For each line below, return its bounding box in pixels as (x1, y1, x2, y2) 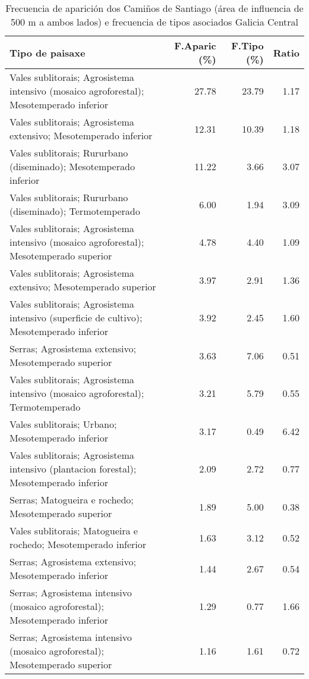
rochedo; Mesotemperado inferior (10, 537, 147, 551)
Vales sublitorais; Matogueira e (10, 524, 138, 537)
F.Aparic (174, 39, 216, 52)
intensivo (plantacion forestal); (10, 462, 137, 475)
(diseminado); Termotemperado (10, 204, 140, 218)
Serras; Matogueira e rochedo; (10, 493, 134, 506)
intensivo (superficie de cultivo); (10, 311, 143, 324)
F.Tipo (231, 39, 264, 52)
